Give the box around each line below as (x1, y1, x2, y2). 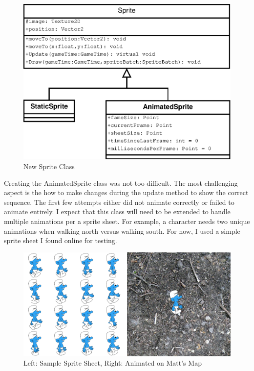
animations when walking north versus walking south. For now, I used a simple (4, 225, 240, 236)
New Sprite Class (23, 161, 75, 172)
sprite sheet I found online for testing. (4, 235, 117, 246)
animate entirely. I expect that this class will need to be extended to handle (4, 206, 231, 217)
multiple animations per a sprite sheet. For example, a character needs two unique (4, 216, 250, 226)
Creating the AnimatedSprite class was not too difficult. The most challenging (4, 177, 238, 188)
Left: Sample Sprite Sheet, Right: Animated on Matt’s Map (23, 358, 202, 368)
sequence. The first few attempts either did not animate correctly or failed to (4, 197, 234, 207)
